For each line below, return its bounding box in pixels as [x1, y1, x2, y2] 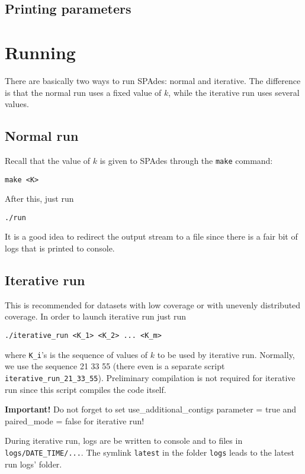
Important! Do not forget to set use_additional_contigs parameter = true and [5, 403, 297, 415]
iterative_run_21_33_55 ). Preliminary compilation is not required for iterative [5, 371, 296, 383]
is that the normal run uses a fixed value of [5, 86, 162, 98]
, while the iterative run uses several [168, 86, 300, 98]
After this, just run [5, 192, 74, 205]
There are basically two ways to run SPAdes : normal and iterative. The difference [5, 74, 301, 86]
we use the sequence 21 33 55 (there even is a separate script [5, 360, 225, 372]
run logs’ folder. [5, 457, 62, 470]
